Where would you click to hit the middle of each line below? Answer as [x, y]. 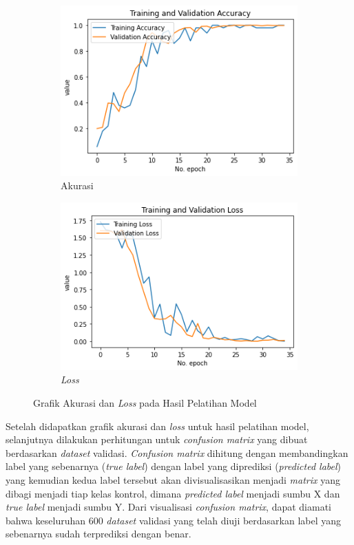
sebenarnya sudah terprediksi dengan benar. [98, 534]
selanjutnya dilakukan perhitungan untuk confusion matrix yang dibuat [157, 439]
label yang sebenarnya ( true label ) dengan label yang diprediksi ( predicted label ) [174, 466]
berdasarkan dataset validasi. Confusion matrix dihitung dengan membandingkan [177, 452]
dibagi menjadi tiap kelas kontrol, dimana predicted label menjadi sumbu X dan [173, 493]
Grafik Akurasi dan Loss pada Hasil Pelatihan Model [145, 403]
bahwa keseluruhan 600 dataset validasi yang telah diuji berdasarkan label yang [174, 520]
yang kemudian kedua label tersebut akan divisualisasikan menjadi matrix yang [173, 480]
